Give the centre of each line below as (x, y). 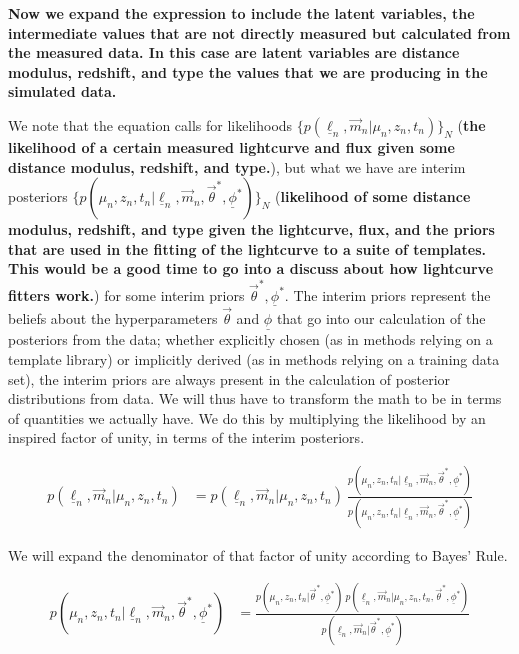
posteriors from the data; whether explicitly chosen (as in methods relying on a (250, 339)
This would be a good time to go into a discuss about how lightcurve (251, 268)
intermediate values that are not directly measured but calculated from (259, 32)
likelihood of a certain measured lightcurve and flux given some (231, 146)
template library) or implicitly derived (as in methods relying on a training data (254, 358)
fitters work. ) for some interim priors (126, 294)
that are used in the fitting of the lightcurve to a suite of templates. (247, 248)
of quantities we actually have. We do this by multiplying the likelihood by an (247, 417)
